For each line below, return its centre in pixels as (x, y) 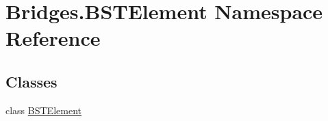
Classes (31, 81)
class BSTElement (43, 110)
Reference (53, 38)
